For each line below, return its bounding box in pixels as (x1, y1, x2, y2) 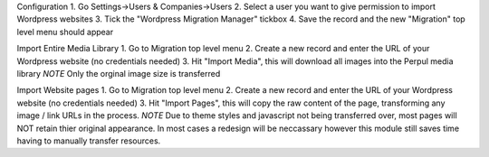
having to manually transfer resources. (16, 135, 161, 146)
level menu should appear (16, 26, 113, 37)
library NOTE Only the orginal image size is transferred (16, 68, 221, 78)
